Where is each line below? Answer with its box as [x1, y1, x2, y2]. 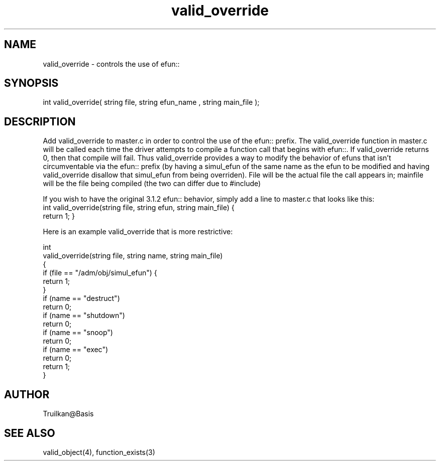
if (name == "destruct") [43, 294, 120, 303]
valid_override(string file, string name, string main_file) [43, 251, 223, 260]
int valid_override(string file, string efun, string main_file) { [43, 203, 235, 212]
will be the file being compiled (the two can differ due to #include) [43, 179, 261, 188]
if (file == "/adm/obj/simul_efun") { [43, 268, 157, 277]
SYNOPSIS [4, 77, 59, 90]
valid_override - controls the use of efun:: [43, 59, 180, 68]
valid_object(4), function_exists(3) [43, 447, 155, 456]
